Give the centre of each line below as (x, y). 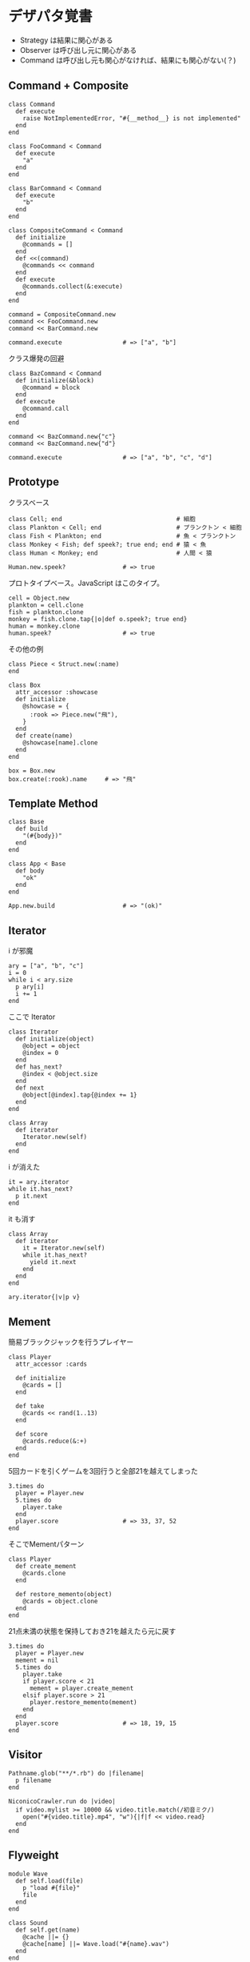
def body (30, 871)
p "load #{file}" (52, 1888)
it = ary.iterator (39, 1182)
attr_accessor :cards (52, 1364)
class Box (25, 685)
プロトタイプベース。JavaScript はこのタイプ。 (86, 583)
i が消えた (24, 1167)
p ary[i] (30, 987)
